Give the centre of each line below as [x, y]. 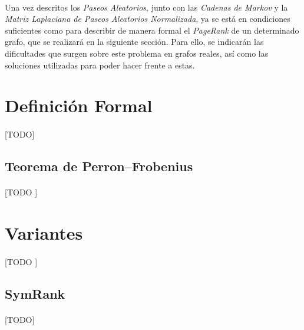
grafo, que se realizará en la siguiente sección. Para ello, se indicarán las [134, 42]
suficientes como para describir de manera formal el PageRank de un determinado [152, 30]
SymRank [35, 293]
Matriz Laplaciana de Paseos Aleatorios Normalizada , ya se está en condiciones [148, 19]
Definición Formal [79, 105]
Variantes [44, 232]
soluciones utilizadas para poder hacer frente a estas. [100, 65]
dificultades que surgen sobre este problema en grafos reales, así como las [137, 53]
